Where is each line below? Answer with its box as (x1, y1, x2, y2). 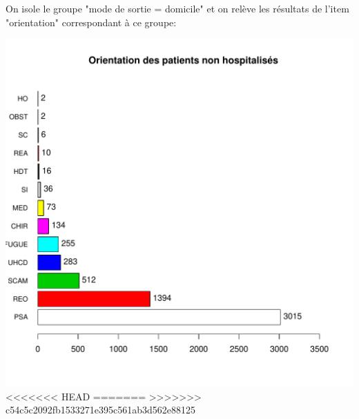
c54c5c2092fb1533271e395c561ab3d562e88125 (6, 402, 195, 417)
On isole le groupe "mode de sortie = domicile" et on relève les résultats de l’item (6, 1, 349, 15)
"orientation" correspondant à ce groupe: (6, 14, 177, 29)
